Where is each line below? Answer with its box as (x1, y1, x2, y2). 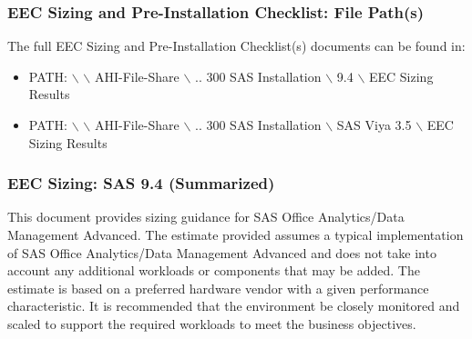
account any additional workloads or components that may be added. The (7, 261, 420, 280)
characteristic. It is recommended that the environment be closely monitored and (7, 296, 460, 315)
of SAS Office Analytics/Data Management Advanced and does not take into (7, 243, 436, 262)
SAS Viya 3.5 (336, 115, 412, 134)
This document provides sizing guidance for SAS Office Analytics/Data (7, 207, 405, 226)
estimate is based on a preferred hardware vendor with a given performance (7, 278, 429, 297)
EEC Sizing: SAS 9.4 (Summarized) (7, 172, 275, 194)
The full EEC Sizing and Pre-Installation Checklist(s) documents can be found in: (7, 36, 466, 55)
